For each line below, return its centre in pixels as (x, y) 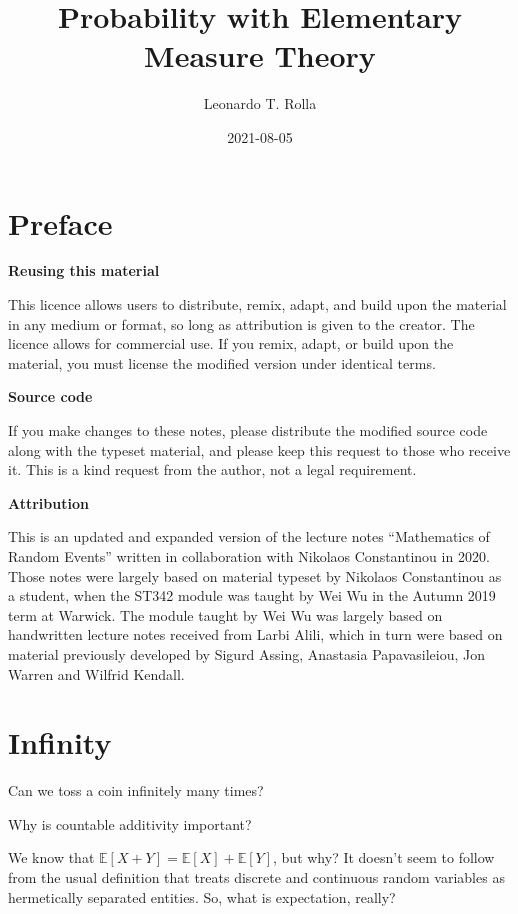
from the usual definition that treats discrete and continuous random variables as (256, 877)
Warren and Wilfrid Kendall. (96, 673)
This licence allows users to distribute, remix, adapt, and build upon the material (257, 304)
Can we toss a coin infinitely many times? (136, 790)
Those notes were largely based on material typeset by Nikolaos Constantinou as (255, 575)
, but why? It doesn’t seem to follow (384, 857)
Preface (60, 222)
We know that (51, 857)
